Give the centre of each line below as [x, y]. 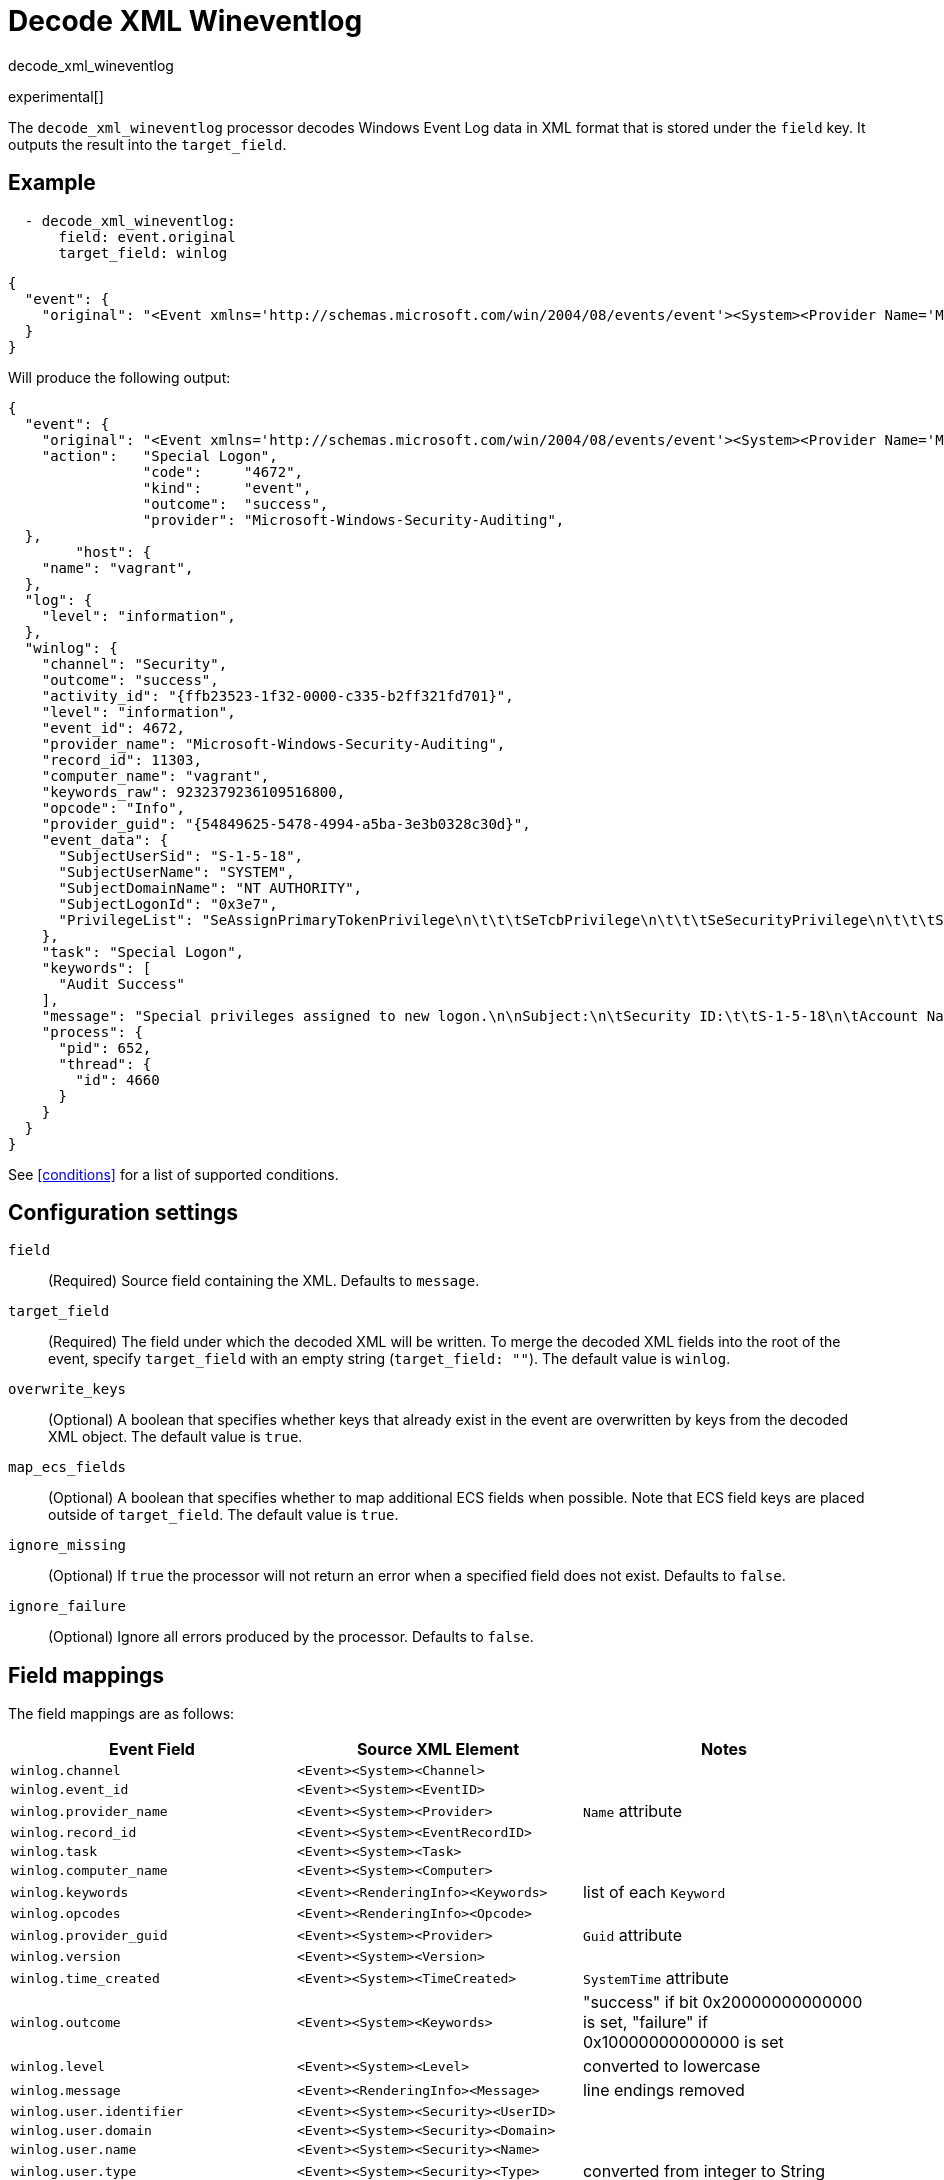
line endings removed [663, 2090]
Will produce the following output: [119, 377]
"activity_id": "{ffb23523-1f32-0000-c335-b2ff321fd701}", [277, 695]
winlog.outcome [66, 2022]
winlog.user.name [74, 2150]
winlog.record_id [74, 1833]
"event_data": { [105, 839]
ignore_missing [67, 1545]
